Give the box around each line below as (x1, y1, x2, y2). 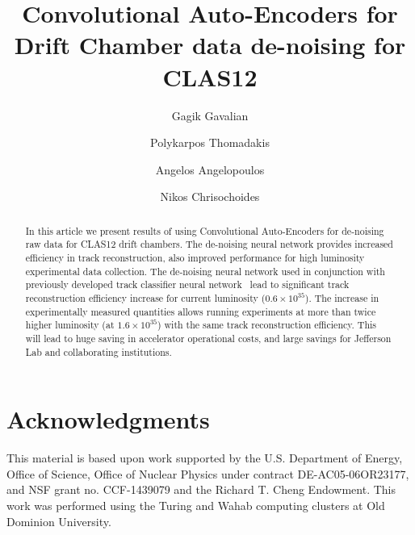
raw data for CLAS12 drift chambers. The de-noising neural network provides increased (25, 237, 393, 251)
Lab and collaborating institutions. (25, 345, 172, 358)
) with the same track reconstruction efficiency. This (157, 318, 377, 332)
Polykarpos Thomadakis (150, 134, 270, 151)
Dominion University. (6, 512, 111, 529)
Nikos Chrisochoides (160, 188, 260, 205)
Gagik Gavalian (171, 107, 249, 123)
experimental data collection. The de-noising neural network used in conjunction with (25, 264, 385, 278)
